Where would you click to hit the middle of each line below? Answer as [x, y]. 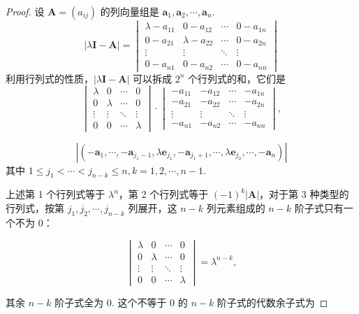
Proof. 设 [25, 11]
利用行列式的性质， [50, 78]
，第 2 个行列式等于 [163, 194]
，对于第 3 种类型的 [304, 194]
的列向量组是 [130, 11]
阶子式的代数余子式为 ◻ [272, 302]
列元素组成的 [236, 207]
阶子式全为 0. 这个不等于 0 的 [121, 302]
